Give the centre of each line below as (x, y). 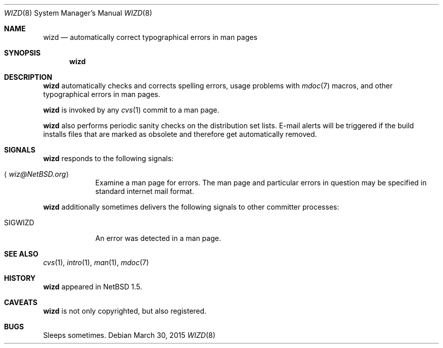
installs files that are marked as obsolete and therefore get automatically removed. (180, 134)
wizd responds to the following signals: (108, 158)
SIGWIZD (19, 222)
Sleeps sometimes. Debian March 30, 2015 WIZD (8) (129, 335)
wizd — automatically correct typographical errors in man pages (150, 37)
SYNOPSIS (23, 53)
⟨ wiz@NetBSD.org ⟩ (36, 174)
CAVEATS (21, 302)
